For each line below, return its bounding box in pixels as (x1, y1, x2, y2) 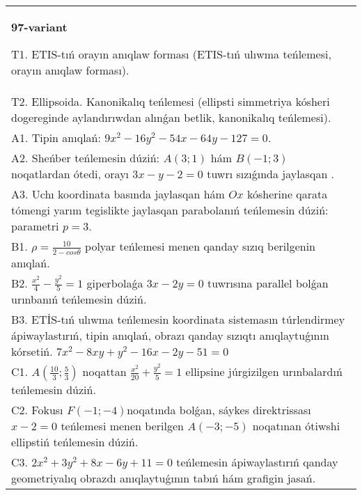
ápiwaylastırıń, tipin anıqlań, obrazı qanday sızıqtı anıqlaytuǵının (11, 327, 329, 344)
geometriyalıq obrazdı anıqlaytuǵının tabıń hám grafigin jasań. (11, 470, 316, 487)
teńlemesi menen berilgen (61, 418, 184, 434)
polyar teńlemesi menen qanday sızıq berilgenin (85, 238, 315, 254)
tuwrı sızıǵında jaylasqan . (207, 166, 335, 182)
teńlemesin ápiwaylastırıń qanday (176, 454, 338, 471)
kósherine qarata (246, 186, 328, 202)
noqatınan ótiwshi (252, 418, 340, 434)
